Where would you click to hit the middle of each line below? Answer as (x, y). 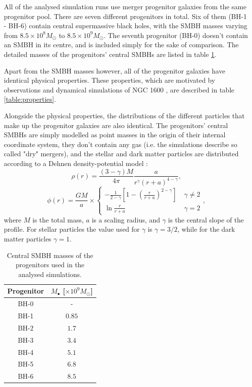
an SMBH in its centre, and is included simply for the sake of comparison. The (121, 45)
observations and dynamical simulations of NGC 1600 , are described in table (119, 89)
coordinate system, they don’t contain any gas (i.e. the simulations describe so (121, 144)
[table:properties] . (30, 99)
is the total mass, (58, 219)
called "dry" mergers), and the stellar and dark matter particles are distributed (121, 154)
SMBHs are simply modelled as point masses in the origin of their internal (115, 135)
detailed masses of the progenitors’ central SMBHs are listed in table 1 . (110, 54)
